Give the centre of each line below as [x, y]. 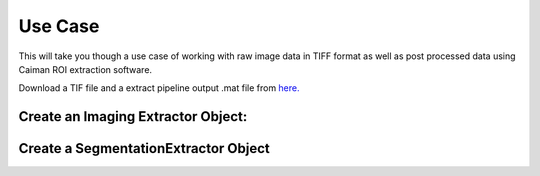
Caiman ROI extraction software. [85, 69]
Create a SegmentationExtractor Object [144, 148]
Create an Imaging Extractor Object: [133, 116]
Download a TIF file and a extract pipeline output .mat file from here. [159, 88]
